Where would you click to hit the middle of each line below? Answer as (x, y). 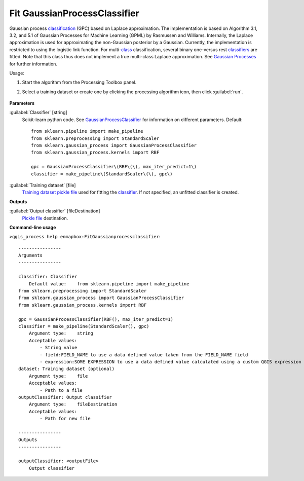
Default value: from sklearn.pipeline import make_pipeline (109, 284)
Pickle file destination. (45, 218)
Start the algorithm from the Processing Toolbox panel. (79, 82)
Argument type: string (61, 334)
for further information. (33, 64)
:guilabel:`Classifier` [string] (39, 113)
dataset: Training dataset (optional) (67, 369)
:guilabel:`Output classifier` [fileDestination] (55, 211)
